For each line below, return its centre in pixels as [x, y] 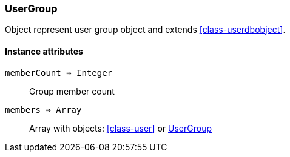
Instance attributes [44, 51]
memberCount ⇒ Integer [59, 72]
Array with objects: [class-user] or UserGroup [120, 128]
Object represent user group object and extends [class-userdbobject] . [145, 30]
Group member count [72, 91]
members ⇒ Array [43, 109]
